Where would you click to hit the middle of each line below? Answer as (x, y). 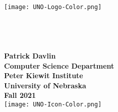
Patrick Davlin (30, 56)
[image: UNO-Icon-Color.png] (53, 104)
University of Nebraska (45, 85)
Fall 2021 (20, 95)
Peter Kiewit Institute (44, 75)
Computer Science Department (59, 65)
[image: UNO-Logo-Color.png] (53, 7)
